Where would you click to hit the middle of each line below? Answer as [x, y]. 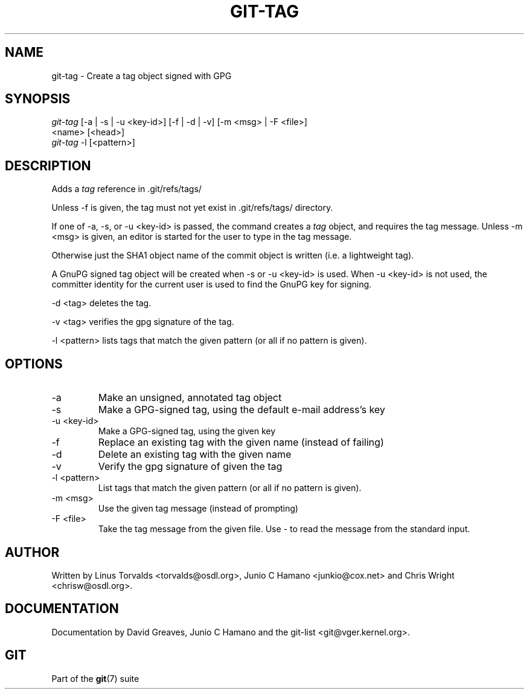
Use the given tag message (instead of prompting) [198, 509]
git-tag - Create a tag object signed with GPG [142, 76]
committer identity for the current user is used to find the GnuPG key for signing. [212, 284]
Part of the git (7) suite [95, 678]
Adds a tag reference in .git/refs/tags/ [127, 189]
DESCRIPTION [48, 165]
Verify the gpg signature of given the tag [190, 467]
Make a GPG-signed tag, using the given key [187, 431]
